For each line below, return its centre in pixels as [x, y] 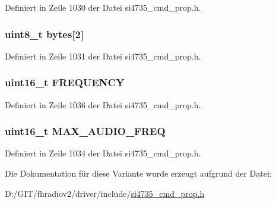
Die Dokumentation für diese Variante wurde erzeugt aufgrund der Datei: [138, 173]
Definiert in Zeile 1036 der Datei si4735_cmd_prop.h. [103, 104]
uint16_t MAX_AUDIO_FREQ [85, 131]
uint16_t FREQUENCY [65, 82]
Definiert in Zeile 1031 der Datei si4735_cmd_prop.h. [103, 56]
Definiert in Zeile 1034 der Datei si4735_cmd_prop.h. [103, 153]
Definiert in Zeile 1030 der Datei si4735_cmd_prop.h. [103, 7]
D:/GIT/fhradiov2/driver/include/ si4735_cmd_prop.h [105, 193]
